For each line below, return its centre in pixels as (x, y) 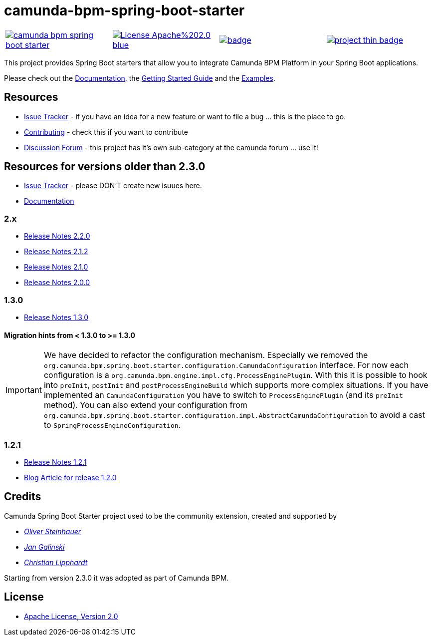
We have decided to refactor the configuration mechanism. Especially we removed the (206, 355)
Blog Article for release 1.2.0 (70, 477)
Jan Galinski (44, 547)
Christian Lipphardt (56, 562)
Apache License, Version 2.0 (71, 616)
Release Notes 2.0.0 (57, 283)
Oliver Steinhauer (53, 531)
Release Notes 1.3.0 (56, 317)
